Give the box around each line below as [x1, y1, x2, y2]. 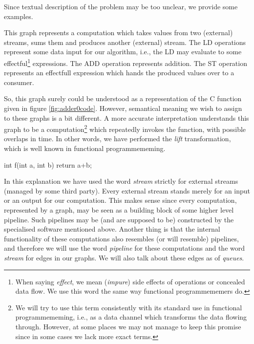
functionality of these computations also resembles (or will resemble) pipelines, [4, 233, 239, 243]
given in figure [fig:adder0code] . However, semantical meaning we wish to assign [4, 103, 242, 113]
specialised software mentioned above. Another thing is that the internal [4, 224, 220, 234]
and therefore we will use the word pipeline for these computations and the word [4, 243, 245, 253]
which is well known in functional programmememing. [4, 143, 166, 153]
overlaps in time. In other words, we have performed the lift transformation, [4, 133, 231, 144]
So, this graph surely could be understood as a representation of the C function [4, 93, 242, 104]
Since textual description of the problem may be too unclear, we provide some [4, 1, 238, 11]
